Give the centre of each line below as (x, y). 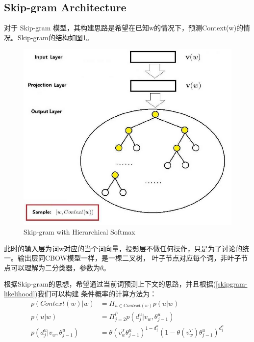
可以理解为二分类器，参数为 (55, 267)
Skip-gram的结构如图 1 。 (55, 37)
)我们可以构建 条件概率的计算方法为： (96, 294)
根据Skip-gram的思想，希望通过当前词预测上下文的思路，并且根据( (110, 284)
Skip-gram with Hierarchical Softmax (79, 232)
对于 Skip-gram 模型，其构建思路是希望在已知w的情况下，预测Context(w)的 (124, 28)
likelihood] (20, 294)
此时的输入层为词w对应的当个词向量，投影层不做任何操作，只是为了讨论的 (123, 248)
